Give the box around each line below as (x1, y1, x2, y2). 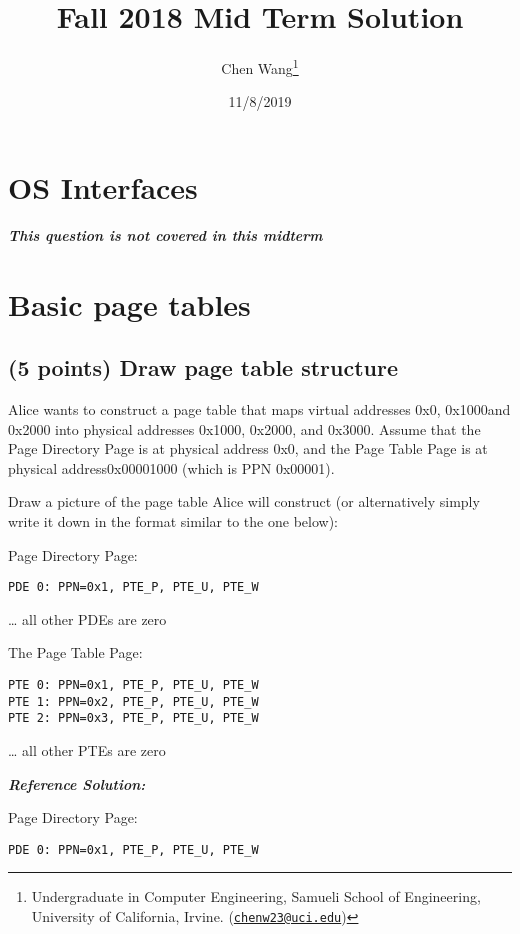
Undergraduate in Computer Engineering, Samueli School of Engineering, (31, 886, 481, 907)
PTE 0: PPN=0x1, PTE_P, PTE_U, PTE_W (8, 678, 259, 693)
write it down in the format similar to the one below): (8, 511, 338, 532)
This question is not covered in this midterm (8, 224, 323, 245)
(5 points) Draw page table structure (8, 352, 399, 383)
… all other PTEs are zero (8, 740, 166, 761)
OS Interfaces (8, 166, 198, 207)
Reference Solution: (8, 773, 146, 794)
